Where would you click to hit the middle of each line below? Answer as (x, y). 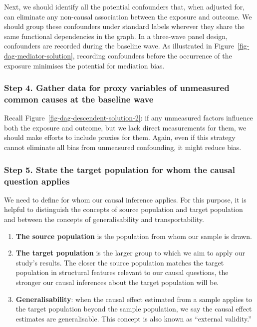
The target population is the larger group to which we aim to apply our (130, 253)
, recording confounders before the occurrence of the (152, 55)
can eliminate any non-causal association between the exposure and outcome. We (128, 16)
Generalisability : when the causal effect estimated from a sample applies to (134, 299)
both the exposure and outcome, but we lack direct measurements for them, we (125, 127)
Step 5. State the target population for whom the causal (120, 169)
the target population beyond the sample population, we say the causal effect (134, 309)
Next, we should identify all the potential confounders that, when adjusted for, (125, 6)
